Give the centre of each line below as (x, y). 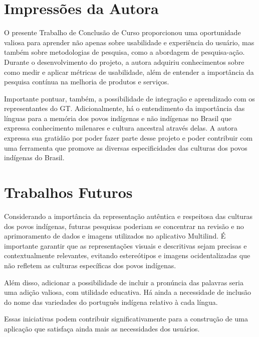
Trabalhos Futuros (68, 192)
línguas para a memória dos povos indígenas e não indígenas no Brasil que (118, 118)
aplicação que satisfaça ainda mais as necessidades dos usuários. (102, 328)
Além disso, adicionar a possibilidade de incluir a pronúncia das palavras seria (124, 282)
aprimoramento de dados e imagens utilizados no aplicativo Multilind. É (115, 236)
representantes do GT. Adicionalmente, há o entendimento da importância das (124, 108)
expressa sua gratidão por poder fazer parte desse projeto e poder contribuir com (128, 138)
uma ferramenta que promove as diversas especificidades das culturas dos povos (126, 147)
